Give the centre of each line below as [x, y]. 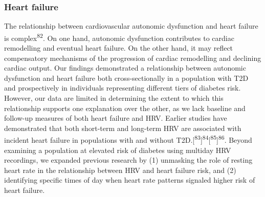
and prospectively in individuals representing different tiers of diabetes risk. [123, 88]
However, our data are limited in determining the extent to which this [114, 98]
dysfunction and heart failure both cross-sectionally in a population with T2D [126, 78]
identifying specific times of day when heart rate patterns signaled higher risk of [130, 180]
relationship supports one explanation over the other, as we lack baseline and [125, 108]
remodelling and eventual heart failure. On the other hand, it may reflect [119, 48]
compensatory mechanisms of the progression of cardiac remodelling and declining [133, 58]
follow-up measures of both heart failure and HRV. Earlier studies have [116, 118]
